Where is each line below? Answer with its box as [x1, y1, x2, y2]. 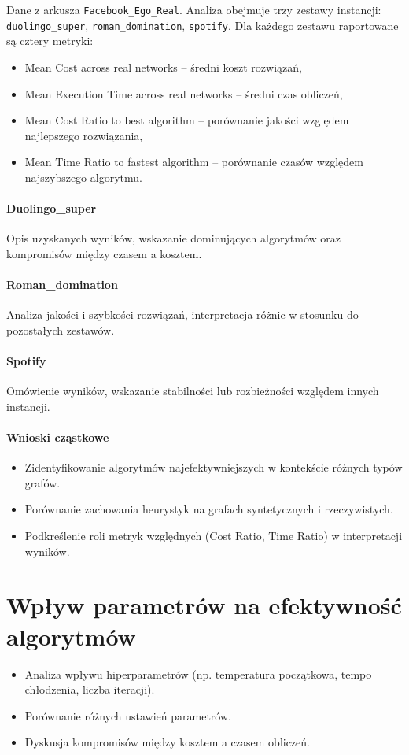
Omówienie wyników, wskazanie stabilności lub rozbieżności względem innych [6, 383, 379, 399]
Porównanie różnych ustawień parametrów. [24, 707, 231, 724]
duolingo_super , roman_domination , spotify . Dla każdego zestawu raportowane [6, 17, 399, 33]
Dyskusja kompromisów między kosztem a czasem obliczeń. [24, 734, 311, 750]
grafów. [24, 474, 61, 490]
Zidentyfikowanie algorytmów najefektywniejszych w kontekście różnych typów [24, 459, 403, 476]
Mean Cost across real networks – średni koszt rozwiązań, [24, 58, 302, 75]
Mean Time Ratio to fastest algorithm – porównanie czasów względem [24, 154, 363, 170]
